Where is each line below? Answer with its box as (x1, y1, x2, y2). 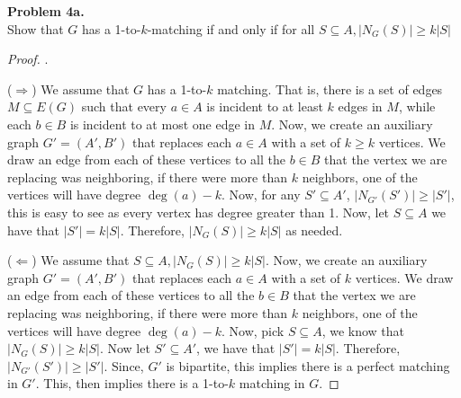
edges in (338, 97, 383, 116)
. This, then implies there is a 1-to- (35, 374, 229, 393)
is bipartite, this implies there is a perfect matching (166, 356, 450, 375)
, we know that (321, 321, 405, 340)
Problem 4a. (7, 2, 85, 20)
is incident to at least (206, 97, 323, 116)
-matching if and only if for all (147, 19, 315, 38)
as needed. (285, 220, 343, 239)
